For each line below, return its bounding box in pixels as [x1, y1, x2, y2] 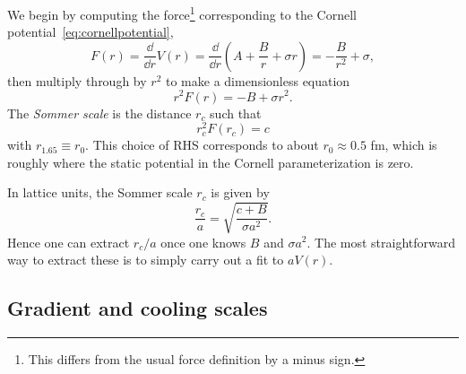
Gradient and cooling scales [7, 294, 268, 322]
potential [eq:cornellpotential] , [7, 22, 174, 41]
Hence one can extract [7, 232, 130, 251]
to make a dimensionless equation [165, 71, 350, 90]
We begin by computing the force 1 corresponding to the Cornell [7, 3, 357, 23]
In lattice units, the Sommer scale [7, 183, 193, 202]
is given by [211, 183, 270, 202]
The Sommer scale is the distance [7, 103, 192, 122]
